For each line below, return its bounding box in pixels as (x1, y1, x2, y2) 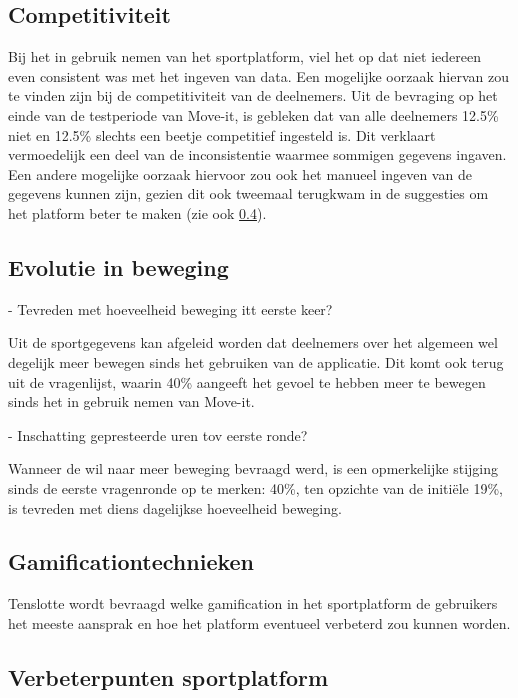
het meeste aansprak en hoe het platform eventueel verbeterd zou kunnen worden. (8, 612, 511, 633)
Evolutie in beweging (8, 251, 229, 282)
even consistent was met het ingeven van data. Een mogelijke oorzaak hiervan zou (8, 65, 509, 86)
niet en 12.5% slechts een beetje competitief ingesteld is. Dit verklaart (8, 124, 436, 145)
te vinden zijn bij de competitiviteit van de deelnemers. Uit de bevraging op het (8, 85, 498, 106)
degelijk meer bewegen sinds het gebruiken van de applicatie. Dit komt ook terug (8, 351, 504, 372)
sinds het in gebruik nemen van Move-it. (8, 391, 255, 412)
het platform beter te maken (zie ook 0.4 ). (8, 202, 267, 223)
